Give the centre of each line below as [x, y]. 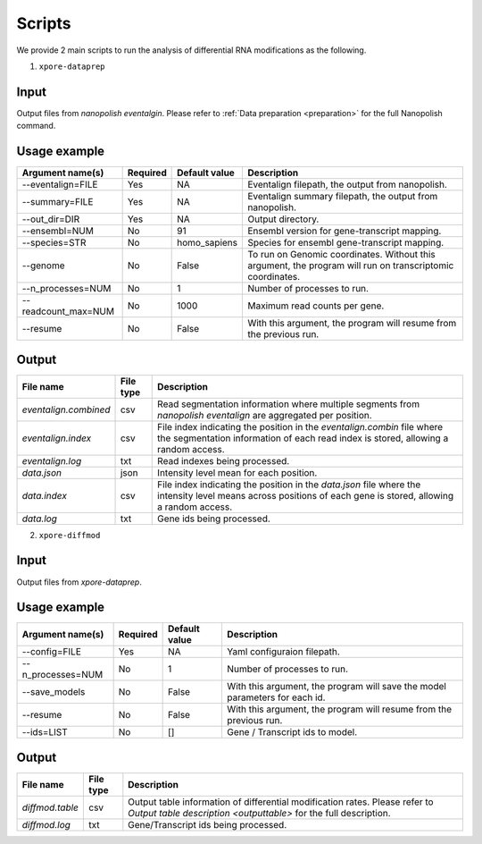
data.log [40, 519]
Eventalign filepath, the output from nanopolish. [347, 185]
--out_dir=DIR [51, 219]
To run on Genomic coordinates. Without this [341, 255]
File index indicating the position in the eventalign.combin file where [300, 426]
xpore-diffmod [70, 535]
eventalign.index [57, 438]
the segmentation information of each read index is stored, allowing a [303, 438]
